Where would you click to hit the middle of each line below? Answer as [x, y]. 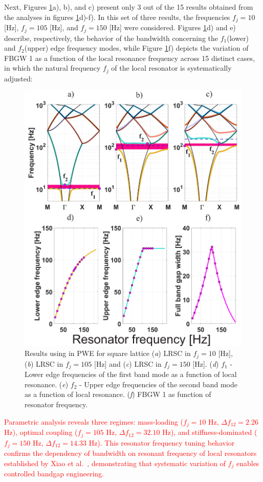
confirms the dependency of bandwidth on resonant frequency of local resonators [130, 453]
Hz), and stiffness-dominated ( [210, 432]
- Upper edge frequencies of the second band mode [159, 384]
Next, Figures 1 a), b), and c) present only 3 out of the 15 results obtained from [129, 7]
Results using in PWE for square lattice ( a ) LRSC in [108, 353]
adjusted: [18, 78]
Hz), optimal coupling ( [41, 432]
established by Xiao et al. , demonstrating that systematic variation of [115, 463]
